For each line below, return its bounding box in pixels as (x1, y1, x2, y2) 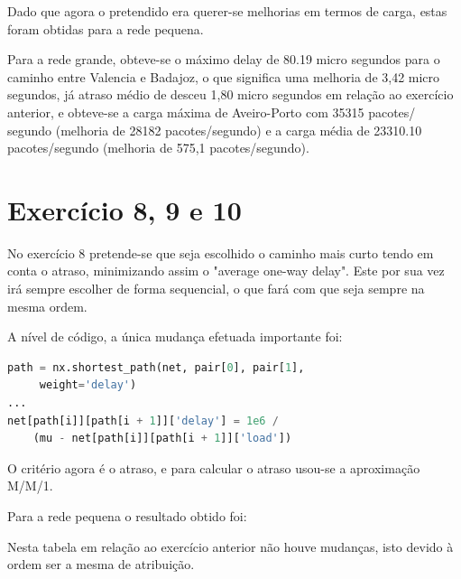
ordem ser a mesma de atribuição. (7, 555, 195, 574)
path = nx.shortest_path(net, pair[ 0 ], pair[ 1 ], (7, 360, 305, 374)
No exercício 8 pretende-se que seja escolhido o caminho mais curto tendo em (7, 243, 434, 262)
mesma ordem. (7, 296, 88, 315)
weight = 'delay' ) (39, 378, 137, 392)
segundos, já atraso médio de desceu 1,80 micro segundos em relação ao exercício (7, 85, 454, 104)
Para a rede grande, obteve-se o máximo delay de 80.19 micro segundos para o (7, 50, 440, 69)
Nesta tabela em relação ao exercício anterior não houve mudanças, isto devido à (7, 537, 454, 556)
